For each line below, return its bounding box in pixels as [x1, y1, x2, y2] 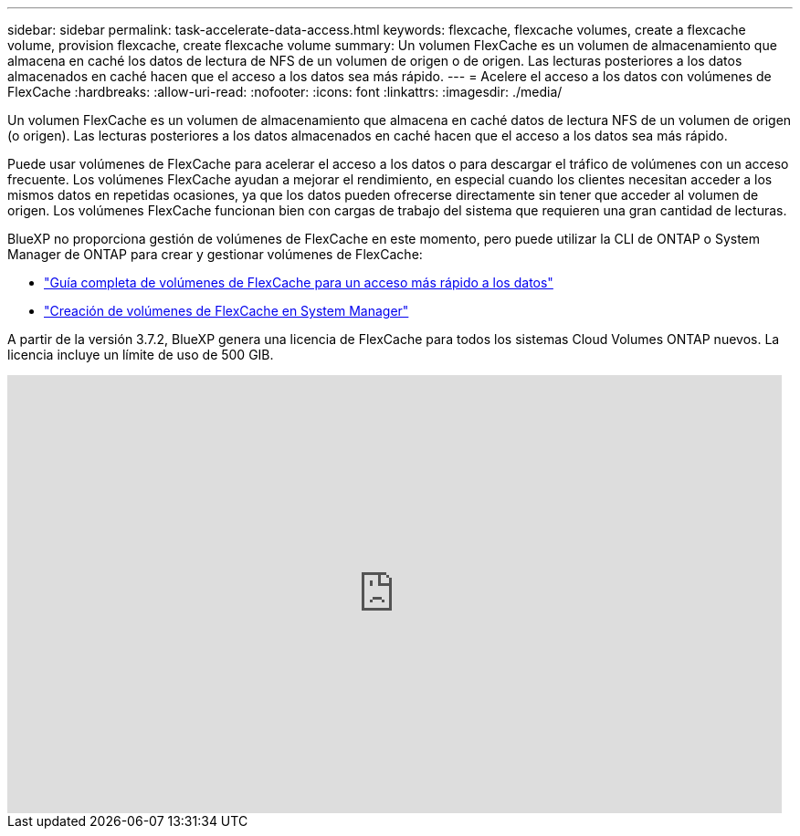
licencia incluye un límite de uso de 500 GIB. [7, 347, 274, 362]
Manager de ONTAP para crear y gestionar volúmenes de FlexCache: [7, 246, 423, 262]
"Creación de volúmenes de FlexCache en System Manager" [44, 303, 409, 319]
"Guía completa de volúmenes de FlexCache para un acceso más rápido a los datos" [44, 275, 553, 290]
